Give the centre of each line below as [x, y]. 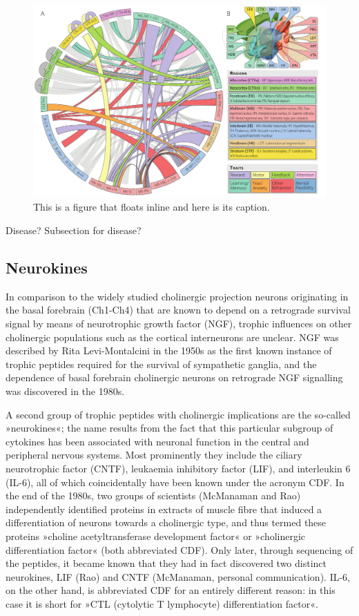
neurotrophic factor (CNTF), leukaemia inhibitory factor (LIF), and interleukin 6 [178, 468]
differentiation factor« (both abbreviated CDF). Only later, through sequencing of [179, 549]
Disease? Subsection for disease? [74, 230]
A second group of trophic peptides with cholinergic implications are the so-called [178, 414]
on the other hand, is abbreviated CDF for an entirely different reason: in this [171, 590]
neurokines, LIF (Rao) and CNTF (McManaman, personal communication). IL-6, [178, 576]
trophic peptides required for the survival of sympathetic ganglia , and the [161, 364]
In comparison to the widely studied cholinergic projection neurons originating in [177, 296]
